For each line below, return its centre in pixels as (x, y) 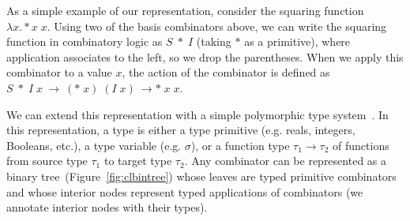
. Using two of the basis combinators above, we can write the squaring (217, 26)
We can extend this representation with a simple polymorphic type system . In (197, 114)
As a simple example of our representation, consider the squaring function (185, 10)
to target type (138, 161)
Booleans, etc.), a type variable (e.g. (94, 145)
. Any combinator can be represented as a (285, 161)
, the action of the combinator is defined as (226, 72)
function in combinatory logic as (85, 41)
